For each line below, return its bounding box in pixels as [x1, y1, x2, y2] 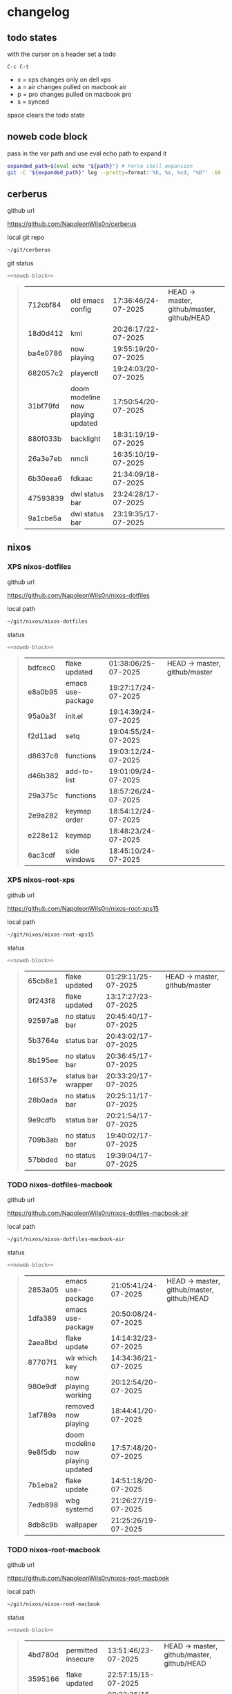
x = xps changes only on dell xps [17, 75, 112, 84]
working [65, 1390, 92, 1400]
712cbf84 [27, 300, 61, 310]
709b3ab [27, 1135, 59, 1145]
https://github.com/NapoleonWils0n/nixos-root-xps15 [7, 904, 159, 912]
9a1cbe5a [27, 514, 62, 523]
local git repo [7, 233, 45, 242]
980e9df [27, 1382, 57, 1391]
